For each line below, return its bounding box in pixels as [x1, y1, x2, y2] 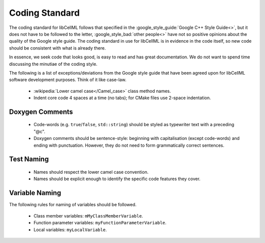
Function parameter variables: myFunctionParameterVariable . [33, 220, 167, 226]
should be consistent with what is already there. [9, 45, 106, 51]
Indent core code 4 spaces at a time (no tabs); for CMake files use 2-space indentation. [33, 95, 211, 101]
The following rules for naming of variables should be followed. [9, 202, 137, 208]
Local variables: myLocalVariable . [33, 226, 107, 233]
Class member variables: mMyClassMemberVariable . [33, 213, 143, 218]
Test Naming [9, 155, 49, 163]
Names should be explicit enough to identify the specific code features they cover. [33, 176, 201, 182]
